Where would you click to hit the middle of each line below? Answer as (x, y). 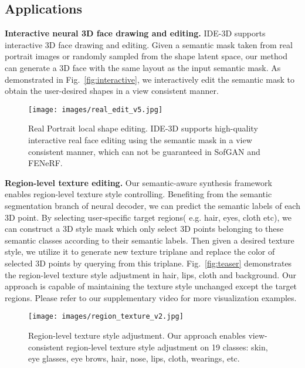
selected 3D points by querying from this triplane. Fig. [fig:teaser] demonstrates (148, 263)
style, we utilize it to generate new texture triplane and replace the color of (140, 251)
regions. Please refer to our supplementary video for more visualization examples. (151, 297)
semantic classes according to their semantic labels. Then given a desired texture (150, 240)
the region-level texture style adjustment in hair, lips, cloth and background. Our (151, 274)
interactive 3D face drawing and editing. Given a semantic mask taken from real (149, 44)
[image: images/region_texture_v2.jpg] (106, 317)
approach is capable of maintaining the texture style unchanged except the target (151, 286)
